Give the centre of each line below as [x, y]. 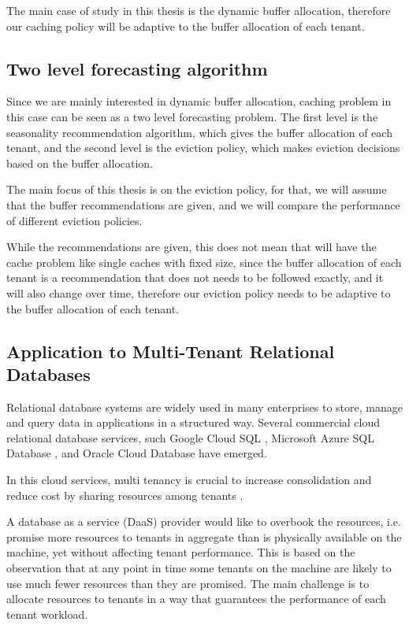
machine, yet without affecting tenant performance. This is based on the [181, 552]
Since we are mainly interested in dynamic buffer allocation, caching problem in [199, 101]
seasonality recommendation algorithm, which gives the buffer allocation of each [199, 132]
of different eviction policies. [74, 220]
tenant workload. [47, 614]
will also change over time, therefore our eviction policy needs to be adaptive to [199, 292]
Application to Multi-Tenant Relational [171, 351]
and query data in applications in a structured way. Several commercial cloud [193, 422]
